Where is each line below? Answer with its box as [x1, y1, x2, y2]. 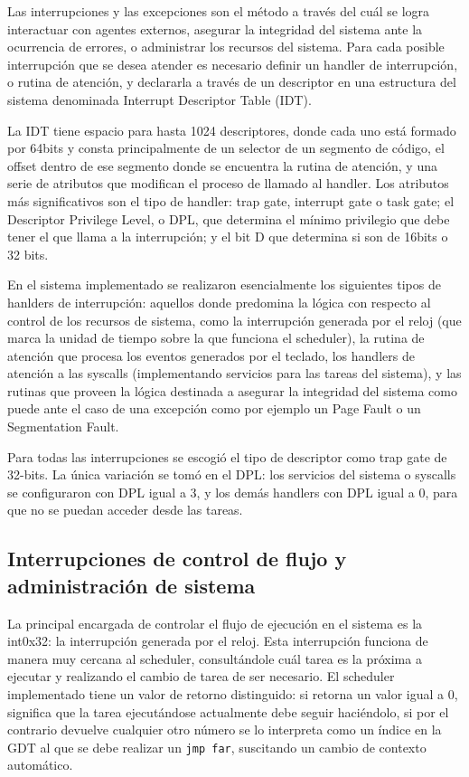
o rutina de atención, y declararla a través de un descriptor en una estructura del [7, 72, 456, 91]
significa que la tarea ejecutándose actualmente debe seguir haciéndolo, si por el [7, 702, 449, 721]
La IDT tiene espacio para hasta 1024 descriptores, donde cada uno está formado [7, 120, 456, 139]
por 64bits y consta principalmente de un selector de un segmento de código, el [7, 138, 445, 157]
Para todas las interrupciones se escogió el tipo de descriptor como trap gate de [7, 447, 447, 466]
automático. [7, 755, 73, 774]
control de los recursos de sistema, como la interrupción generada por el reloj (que [7, 310, 462, 329]
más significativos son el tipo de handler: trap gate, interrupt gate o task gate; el [7, 191, 455, 210]
